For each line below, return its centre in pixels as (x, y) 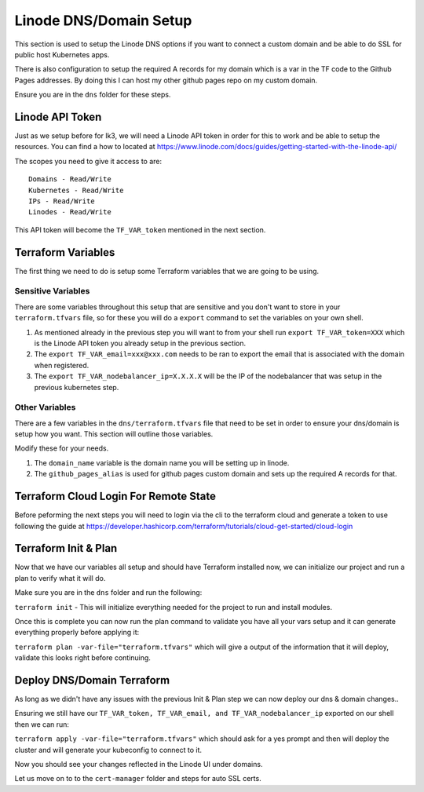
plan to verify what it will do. (60, 578)
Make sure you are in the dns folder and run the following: (108, 593)
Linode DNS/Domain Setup (103, 20)
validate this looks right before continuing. (82, 658)
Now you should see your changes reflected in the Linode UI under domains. (139, 765)
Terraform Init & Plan (66, 548)
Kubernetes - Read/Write (76, 190)
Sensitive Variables (52, 291)
